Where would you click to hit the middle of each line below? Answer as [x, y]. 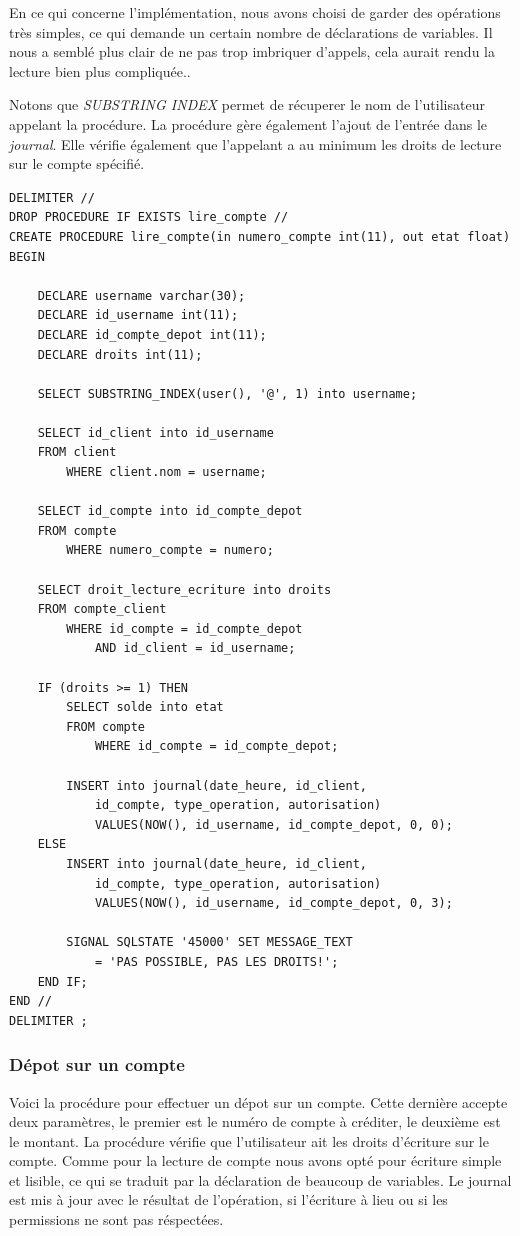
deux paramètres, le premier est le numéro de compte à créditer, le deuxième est [255, 1121]
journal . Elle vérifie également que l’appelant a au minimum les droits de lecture [255, 143]
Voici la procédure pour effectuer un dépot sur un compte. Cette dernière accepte [258, 1101]
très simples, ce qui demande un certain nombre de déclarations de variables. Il [251, 31]
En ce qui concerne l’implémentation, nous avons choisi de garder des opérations [255, 12]
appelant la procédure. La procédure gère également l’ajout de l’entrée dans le [248, 123]
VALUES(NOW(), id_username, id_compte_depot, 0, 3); [273, 903]
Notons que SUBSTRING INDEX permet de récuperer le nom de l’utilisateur [247, 104]
